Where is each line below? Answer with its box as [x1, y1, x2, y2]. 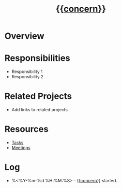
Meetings [11, 145, 30, 150]
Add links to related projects [11, 107, 68, 113]
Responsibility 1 [11, 69, 43, 74]
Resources [4, 124, 49, 135]
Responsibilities [4, 53, 71, 64]
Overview [4, 30, 45, 42]
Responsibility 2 [11, 74, 44, 80]
